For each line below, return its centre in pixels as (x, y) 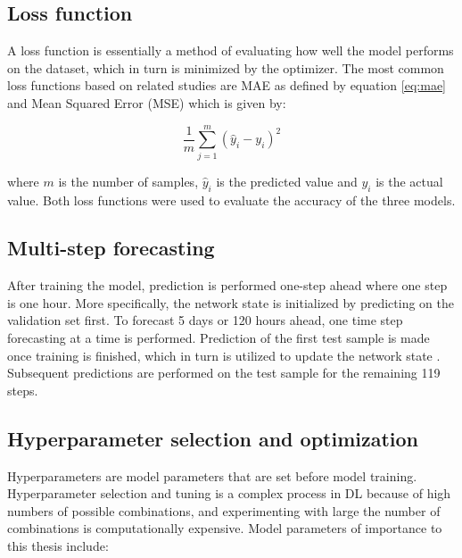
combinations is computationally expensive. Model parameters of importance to (225, 528)
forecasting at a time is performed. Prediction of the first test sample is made (219, 338)
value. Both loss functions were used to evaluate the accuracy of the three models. (231, 200)
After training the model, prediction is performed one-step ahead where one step (227, 285)
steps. (23, 390)
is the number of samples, (128, 181)
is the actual (409, 181)
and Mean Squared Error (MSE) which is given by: (147, 102)
